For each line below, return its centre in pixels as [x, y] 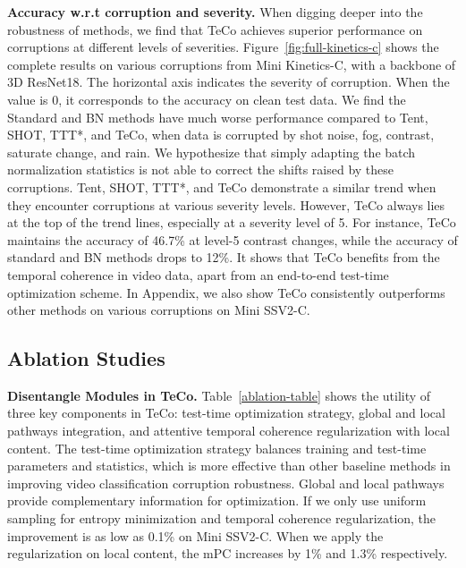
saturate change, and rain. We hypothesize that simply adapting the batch [212, 152]
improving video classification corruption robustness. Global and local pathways [226, 483]
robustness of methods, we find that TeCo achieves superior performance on [215, 29]
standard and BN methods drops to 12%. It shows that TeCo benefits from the [224, 257]
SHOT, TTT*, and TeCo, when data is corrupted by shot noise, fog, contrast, [221, 135]
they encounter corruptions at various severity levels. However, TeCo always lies [226, 204]
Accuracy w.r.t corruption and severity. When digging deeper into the [215, 12]
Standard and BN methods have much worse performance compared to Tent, [218, 117]
